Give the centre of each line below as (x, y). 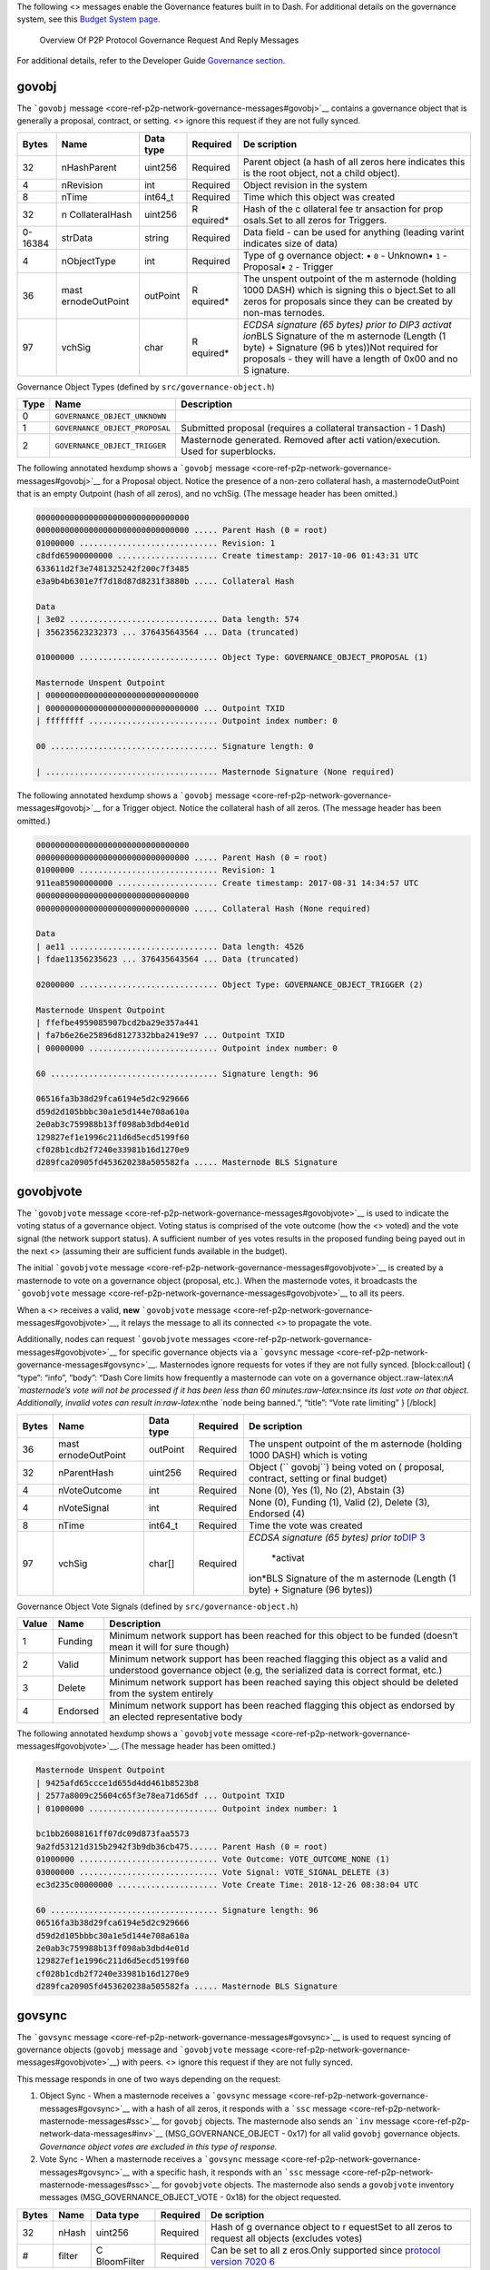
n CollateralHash (97, 214)
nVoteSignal (83, 1507)
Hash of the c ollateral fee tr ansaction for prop (343, 209)
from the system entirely (161, 1693)
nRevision (82, 184)
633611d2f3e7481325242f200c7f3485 (113, 568)
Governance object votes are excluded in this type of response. (158, 2147)
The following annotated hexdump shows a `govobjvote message (143, 1733)
